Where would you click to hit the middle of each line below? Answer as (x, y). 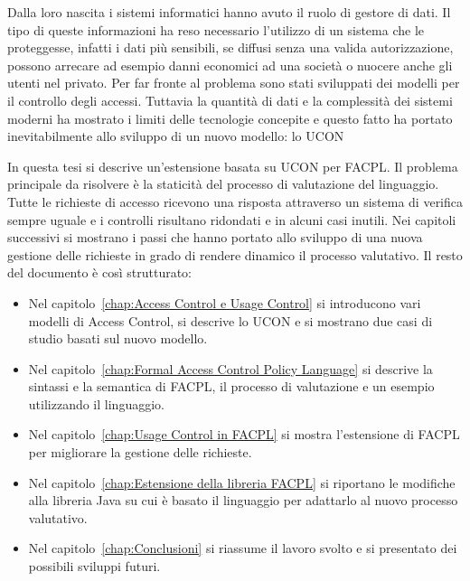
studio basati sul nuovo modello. (118, 338)
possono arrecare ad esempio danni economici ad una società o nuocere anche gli (230, 65)
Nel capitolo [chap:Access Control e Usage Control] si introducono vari (225, 302)
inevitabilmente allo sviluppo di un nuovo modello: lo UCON (176, 136)
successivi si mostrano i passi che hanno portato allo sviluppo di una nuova (215, 237)
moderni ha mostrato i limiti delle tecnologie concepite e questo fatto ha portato (230, 118)
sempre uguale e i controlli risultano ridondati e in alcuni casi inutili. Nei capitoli (232, 219)
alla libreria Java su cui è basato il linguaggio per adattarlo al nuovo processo (243, 500)
